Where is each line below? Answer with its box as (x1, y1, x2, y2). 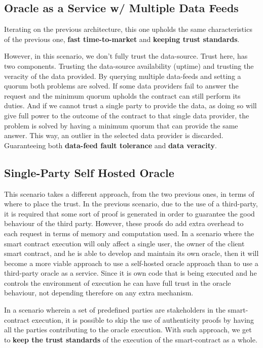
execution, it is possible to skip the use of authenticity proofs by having (31, 314, 254, 325)
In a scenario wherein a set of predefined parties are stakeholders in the (4, 304, 226, 315)
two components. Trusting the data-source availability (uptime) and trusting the (4, 60, 254, 71)
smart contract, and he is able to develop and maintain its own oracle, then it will (4, 248, 259, 258)
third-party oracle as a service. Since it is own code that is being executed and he (4, 268, 257, 278)
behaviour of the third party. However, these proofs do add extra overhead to (4, 218, 244, 229)
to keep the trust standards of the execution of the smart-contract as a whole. (4, 334, 257, 344)
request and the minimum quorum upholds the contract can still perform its (4, 90, 241, 101)
